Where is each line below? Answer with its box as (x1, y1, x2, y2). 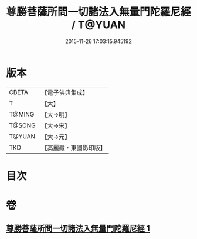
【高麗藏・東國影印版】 (41, 144, 107, 152)
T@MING (9, 110, 35, 118)
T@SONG (9, 121, 36, 130)
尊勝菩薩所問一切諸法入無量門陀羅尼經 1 (6, 224, 151, 234)
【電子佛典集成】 (41, 88, 89, 97)
